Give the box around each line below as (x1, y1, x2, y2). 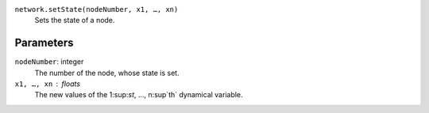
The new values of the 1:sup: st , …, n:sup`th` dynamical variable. (34, 90, 243, 100)
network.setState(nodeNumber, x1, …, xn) (14, 5, 179, 13)
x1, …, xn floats (14, 79, 81, 89)
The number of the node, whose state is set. (34, 68, 180, 77)
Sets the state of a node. (34, 16, 115, 25)
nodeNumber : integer (14, 57, 84, 66)
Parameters (14, 36, 74, 50)
